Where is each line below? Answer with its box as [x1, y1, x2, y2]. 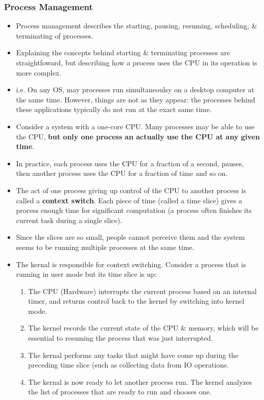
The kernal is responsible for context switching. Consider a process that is [16, 259, 246, 269]
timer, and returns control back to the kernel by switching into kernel [28, 296, 245, 306]
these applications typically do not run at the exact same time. [16, 104, 212, 115]
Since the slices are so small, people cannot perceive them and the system [16, 232, 245, 242]
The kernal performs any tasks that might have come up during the [28, 349, 239, 360]
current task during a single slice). [16, 214, 122, 225]
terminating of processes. [16, 30, 93, 41]
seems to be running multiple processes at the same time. [16, 241, 194, 252]
